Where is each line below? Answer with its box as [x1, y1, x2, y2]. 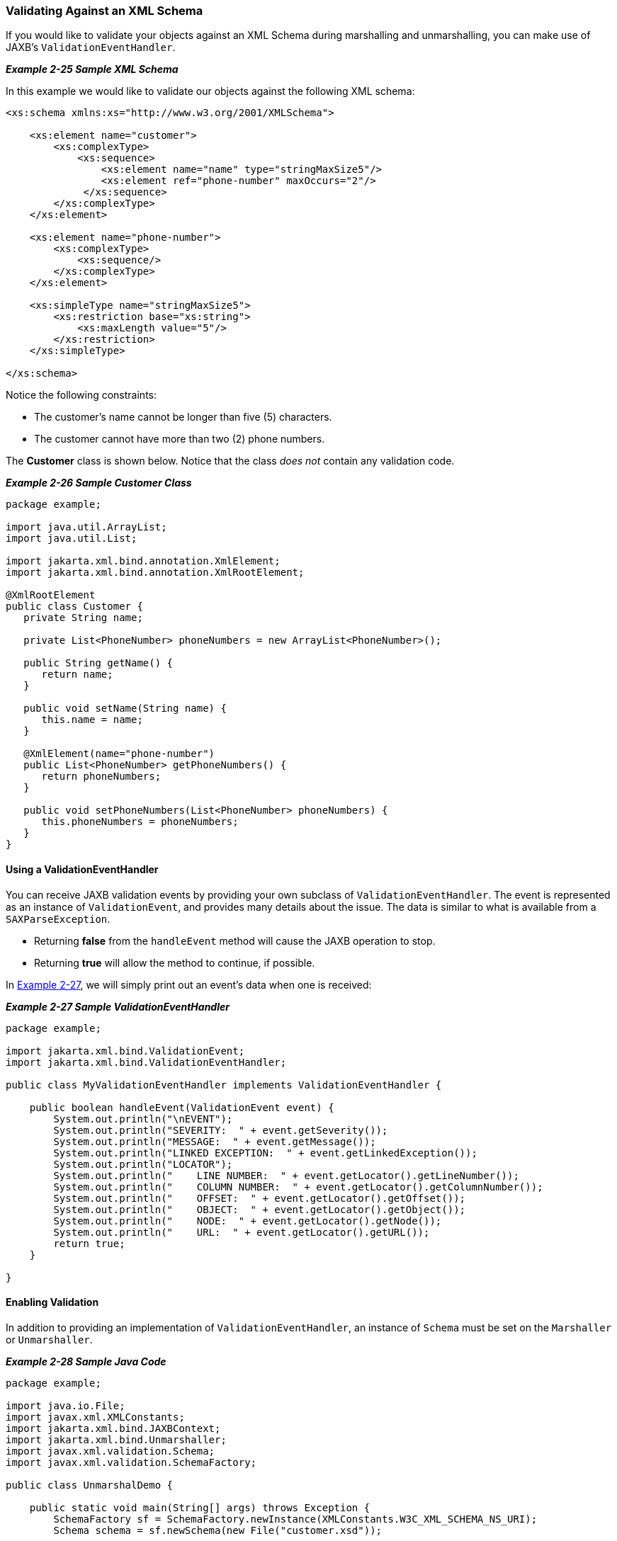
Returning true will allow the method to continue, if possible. [34, 956, 315, 969]
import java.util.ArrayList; [6, 521, 167, 533]
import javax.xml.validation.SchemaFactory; [6, 1456, 257, 1468]
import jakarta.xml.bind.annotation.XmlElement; [6, 555, 281, 567]
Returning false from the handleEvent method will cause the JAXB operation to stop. [34, 934, 436, 947]
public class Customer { [6, 601, 143, 613]
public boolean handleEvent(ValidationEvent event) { [29, 1101, 334, 1113]
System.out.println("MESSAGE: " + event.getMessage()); [53, 1135, 376, 1147]
